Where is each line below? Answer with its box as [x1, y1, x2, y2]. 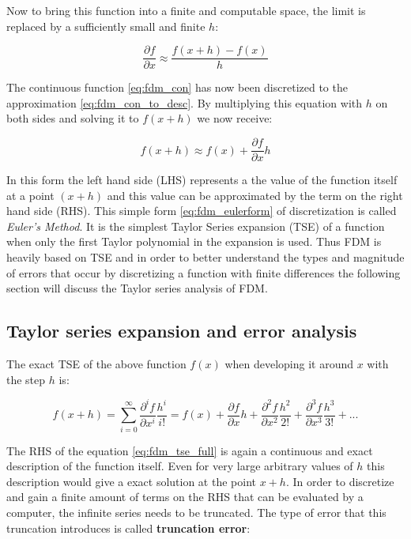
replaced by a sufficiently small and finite [6, 17, 205, 34]
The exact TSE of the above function [6, 356, 187, 372]
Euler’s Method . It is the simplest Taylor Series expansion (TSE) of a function [6, 217, 385, 234]
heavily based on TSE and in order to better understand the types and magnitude [6, 249, 405, 266]
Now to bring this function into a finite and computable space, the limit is [6, 2, 366, 18]
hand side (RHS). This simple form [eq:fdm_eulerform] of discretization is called [6, 202, 397, 219]
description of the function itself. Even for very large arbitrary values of [6, 458, 353, 474]
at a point [6, 187, 55, 203]
